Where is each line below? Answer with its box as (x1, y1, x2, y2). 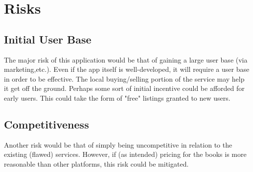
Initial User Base (4, 31, 92, 46)
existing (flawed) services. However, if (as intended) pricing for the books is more (4, 149, 247, 159)
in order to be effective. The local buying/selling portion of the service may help (4, 73, 245, 84)
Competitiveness (4, 116, 89, 131)
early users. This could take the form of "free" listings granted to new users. (4, 92, 230, 103)
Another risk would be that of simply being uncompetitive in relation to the (4, 139, 232, 150)
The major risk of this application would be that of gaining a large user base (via (4, 54, 248, 64)
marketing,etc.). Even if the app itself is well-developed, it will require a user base (4, 64, 250, 74)
